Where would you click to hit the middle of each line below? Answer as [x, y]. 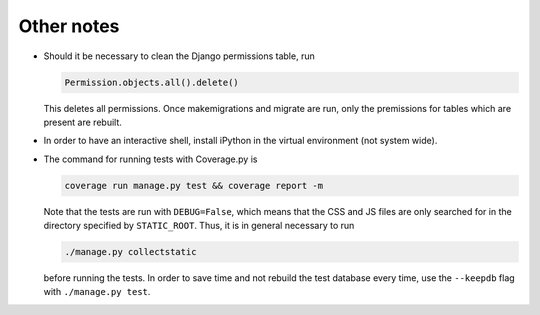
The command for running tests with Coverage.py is [150, 159]
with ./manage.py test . [97, 292]
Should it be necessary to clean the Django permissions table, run [179, 56]
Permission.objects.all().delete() [151, 82]
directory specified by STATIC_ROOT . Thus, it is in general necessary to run [199, 226]
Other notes [69, 26]
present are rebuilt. [82, 122]
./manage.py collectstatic [130, 252]
